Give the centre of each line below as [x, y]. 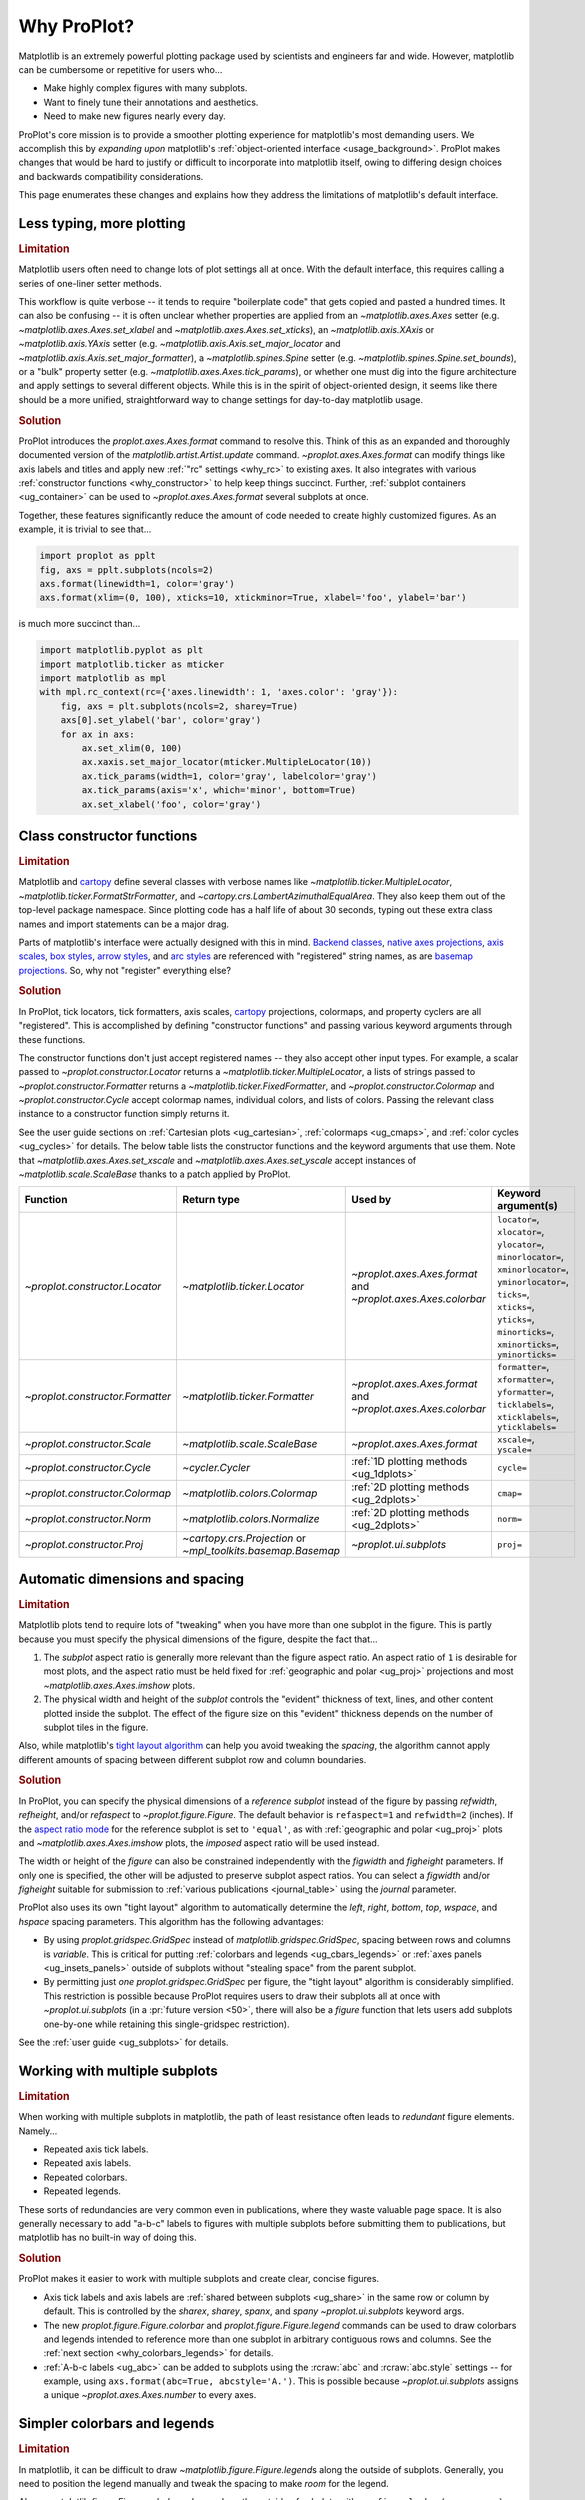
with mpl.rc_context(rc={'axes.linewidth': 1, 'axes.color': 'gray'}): [219, 692]
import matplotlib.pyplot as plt [121, 650]
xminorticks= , [528, 1344]
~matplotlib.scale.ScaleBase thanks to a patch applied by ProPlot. [154, 1174]
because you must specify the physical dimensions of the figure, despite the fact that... [198, 1639]
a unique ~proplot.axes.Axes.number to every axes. [150, 2395]
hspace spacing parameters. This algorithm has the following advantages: [171, 1921]
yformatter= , [525, 1392]
